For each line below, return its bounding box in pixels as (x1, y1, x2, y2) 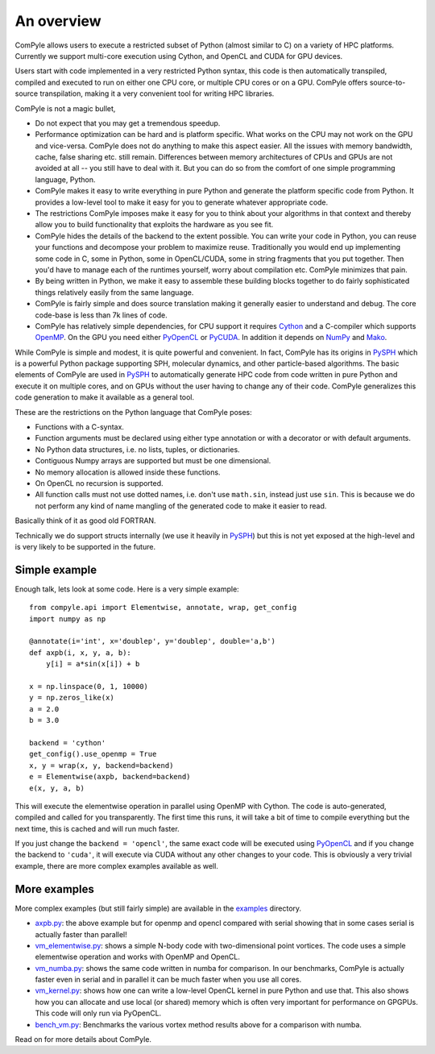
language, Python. (35, 174, 96, 185)
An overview (14, 12, 101, 30)
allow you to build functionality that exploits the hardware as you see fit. (35, 220, 274, 230)
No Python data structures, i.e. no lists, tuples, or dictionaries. (35, 444, 241, 454)
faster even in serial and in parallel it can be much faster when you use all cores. (35, 975, 302, 985)
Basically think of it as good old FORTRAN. (14, 516, 156, 525)
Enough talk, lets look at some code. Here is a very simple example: (14, 584, 239, 594)
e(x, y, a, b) (29, 783, 85, 793)
